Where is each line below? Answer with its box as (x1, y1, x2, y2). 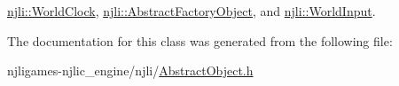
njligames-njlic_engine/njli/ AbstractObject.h (7, 61, 254, 80)
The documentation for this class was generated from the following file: (7, 31, 393, 50)
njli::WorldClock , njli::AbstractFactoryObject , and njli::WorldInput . (7, 2, 376, 20)
